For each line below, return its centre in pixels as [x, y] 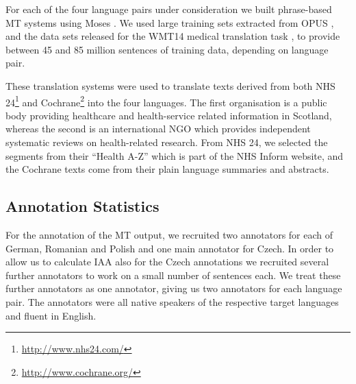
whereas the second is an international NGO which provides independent [158, 129]
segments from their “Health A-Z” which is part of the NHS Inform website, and [175, 155]
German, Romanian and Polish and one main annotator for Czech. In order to [170, 248]
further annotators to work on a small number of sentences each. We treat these [173, 275]
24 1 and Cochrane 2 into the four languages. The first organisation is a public [166, 101]
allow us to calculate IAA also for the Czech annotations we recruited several [167, 262]
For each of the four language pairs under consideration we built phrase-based [169, 9]
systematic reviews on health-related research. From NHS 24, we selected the [167, 142]
